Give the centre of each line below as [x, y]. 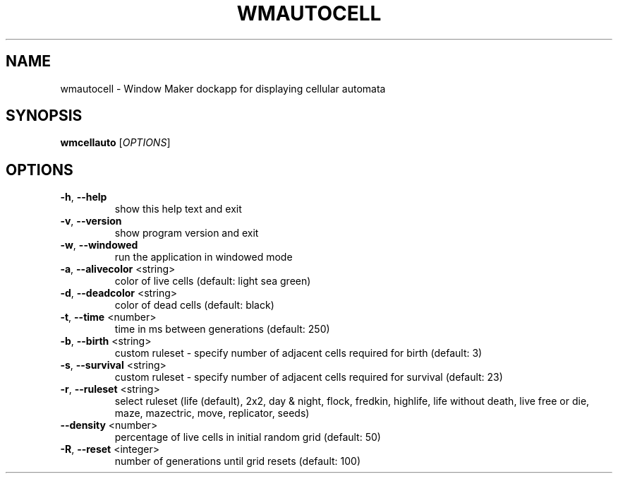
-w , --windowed [99, 245]
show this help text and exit [178, 209]
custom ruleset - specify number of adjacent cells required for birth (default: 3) [298, 353]
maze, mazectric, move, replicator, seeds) [212, 413]
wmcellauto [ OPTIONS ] [115, 143]
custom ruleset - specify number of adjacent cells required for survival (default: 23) [309, 377]
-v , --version [91, 221]
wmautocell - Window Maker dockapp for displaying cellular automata [223, 88]
